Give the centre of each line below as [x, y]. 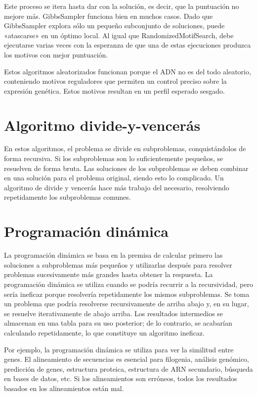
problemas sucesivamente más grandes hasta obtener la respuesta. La [108, 274]
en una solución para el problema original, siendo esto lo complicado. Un [114, 178]
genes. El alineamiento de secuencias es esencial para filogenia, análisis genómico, [127, 359]
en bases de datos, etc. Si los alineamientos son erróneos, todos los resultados [121, 378]
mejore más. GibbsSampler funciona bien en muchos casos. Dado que [108, 16]
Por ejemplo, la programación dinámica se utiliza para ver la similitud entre [119, 349]
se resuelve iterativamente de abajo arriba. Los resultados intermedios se [114, 313]
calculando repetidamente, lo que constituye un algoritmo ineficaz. [104, 332]
